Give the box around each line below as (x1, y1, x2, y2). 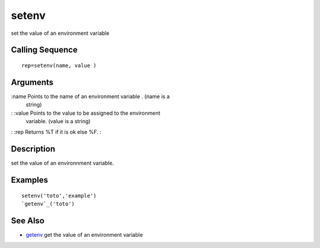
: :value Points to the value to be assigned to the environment (11, 109, 161, 117)
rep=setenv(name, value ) (21, 62, 97, 69)
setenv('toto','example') (21, 192, 97, 199)
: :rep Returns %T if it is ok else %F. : (11, 128, 102, 136)
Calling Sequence (11, 45, 78, 55)
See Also (11, 215, 44, 226)
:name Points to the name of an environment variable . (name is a (11, 92, 170, 100)
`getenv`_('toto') (21, 201, 75, 207)
